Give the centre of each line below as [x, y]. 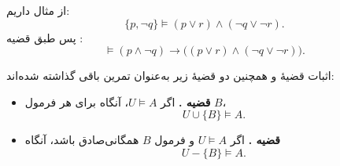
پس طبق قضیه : [45, 37]
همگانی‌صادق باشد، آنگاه [82, 140]
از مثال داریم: [38, 10]
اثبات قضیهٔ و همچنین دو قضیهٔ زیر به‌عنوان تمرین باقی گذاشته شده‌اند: [170, 76]
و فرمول [174, 140]
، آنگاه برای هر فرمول [76, 101]
